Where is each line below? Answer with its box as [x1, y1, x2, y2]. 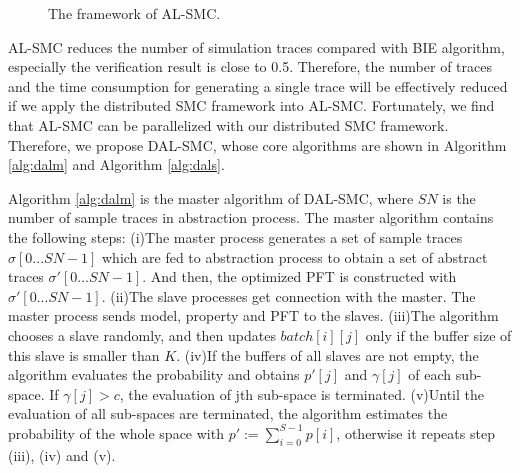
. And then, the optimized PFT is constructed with [142, 266, 457, 287]
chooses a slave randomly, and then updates [8, 324, 276, 345]
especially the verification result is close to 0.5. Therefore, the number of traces [8, 56, 492, 77]
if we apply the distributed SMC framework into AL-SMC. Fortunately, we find [8, 95, 495, 116]
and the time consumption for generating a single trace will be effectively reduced [8, 75, 508, 96]
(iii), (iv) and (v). [8, 444, 116, 465]
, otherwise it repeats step [336, 422, 495, 443]
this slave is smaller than [8, 344, 160, 365]
